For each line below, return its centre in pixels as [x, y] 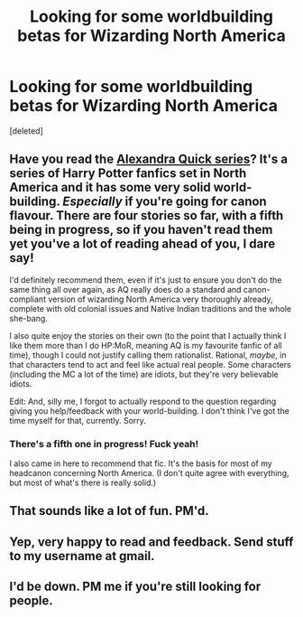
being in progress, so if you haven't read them [141, 230]
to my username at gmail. [82, 556]
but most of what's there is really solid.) [83, 483]
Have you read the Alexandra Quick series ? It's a [149, 159]
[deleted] [26, 131]
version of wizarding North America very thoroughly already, [161, 299]
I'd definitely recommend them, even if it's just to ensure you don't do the [146, 280]
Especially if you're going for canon [165, 202]
